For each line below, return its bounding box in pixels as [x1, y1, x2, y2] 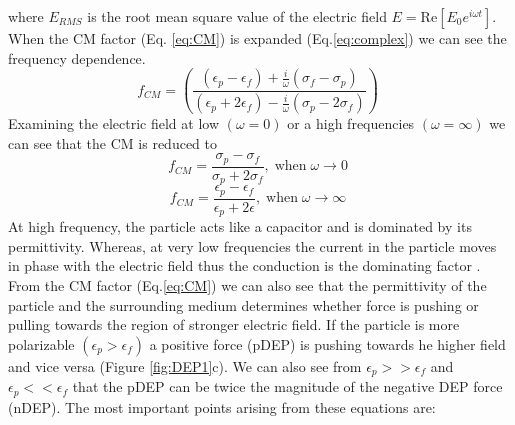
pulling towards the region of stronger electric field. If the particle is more [8, 314, 460, 335]
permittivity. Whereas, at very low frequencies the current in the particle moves [8, 235, 497, 256]
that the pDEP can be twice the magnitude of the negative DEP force [72, 376, 503, 397]
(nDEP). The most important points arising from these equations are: [8, 396, 436, 417]
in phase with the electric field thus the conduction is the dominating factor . [8, 255, 481, 276]
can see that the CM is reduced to [8, 132, 217, 153]
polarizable [8, 333, 75, 354]
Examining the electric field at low [8, 113, 220, 134]
